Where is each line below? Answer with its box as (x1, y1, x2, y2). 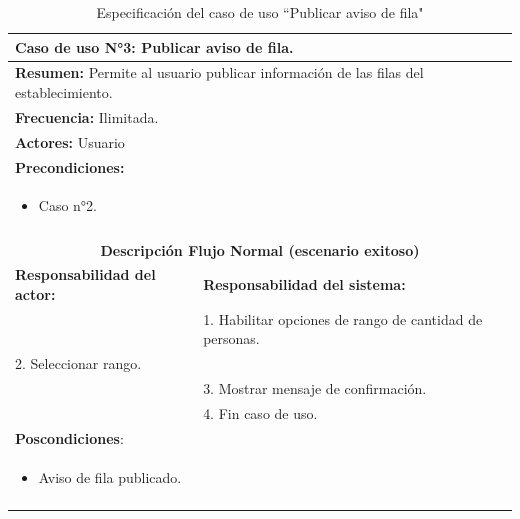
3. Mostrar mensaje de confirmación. (203, 378, 427, 399)
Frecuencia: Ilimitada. (15, 106, 159, 127)
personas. (203, 328, 260, 349)
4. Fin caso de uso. (203, 402, 318, 423)
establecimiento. (15, 82, 113, 103)
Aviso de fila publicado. (38, 466, 182, 487)
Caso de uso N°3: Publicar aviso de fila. (15, 36, 294, 57)
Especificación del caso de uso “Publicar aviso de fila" (96, 2, 424, 22)
